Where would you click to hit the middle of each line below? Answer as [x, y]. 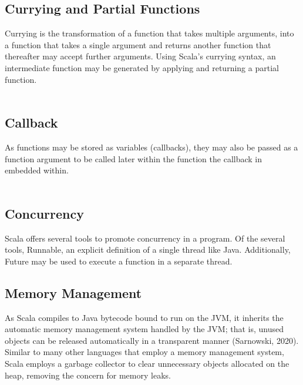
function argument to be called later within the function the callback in [134, 158]
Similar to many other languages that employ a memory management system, [144, 352]
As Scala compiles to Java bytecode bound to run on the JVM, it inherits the [144, 317]
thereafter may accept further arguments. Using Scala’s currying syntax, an [140, 56]
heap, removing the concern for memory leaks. [88, 375]
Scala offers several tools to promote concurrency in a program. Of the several [145, 238]
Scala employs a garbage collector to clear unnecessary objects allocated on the [147, 363]
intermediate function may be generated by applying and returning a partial [142, 67]
